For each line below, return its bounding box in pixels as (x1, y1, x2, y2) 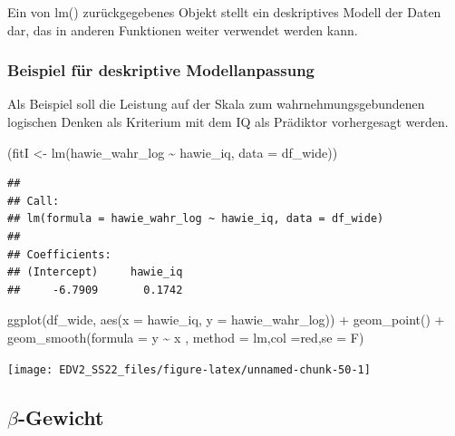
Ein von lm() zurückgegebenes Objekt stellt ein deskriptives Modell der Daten (7, 3, 441, 21)
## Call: (7, 194, 60, 208)
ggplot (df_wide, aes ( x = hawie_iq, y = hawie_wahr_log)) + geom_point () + (7, 310, 445, 329)
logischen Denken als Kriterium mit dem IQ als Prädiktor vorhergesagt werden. (7, 112, 449, 131)
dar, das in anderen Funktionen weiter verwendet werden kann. (7, 20, 358, 39)
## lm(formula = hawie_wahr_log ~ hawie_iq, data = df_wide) (7, 212, 384, 226)
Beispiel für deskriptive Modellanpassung (7, 59, 315, 82)
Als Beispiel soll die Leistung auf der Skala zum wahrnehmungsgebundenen (7, 94, 425, 113)
